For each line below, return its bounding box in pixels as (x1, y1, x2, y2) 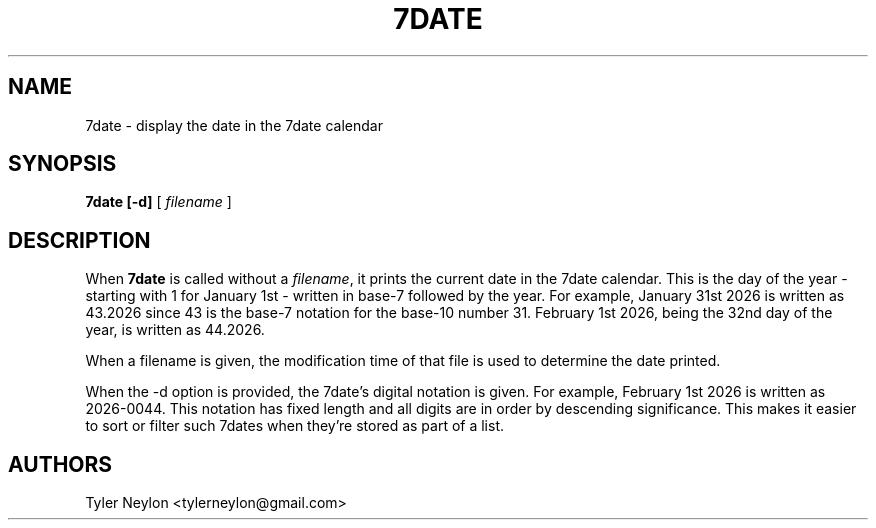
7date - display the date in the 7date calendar (85, 116, 383, 134)
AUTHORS (8, 451, 113, 477)
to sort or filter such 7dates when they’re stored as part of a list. (85, 417, 505, 435)
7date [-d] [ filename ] (85, 193, 232, 211)
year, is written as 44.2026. (85, 321, 265, 339)
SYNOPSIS (8, 151, 117, 177)
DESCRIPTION (8, 227, 151, 253)
